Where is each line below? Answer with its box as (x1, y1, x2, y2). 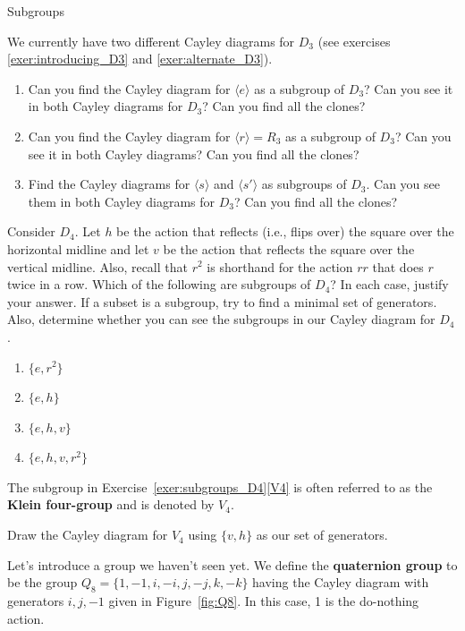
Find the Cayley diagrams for (28, 175, 190, 193)
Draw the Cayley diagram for (7, 525, 168, 544)
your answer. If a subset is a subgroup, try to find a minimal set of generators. (7, 292, 437, 311)
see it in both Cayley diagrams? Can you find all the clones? (28, 144, 359, 163)
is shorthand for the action (207, 257, 353, 276)
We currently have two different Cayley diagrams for (7, 31, 295, 50)
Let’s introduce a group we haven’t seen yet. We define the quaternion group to (7, 555, 458, 574)
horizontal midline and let (7, 239, 149, 258)
